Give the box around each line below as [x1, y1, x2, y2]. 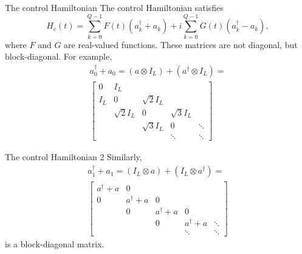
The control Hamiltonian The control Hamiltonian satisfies [5, 1, 224, 13]
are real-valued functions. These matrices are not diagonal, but [64, 38, 298, 51]
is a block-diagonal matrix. [5, 237, 105, 250]
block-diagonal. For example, [5, 50, 112, 63]
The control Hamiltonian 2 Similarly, [5, 150, 142, 163]
